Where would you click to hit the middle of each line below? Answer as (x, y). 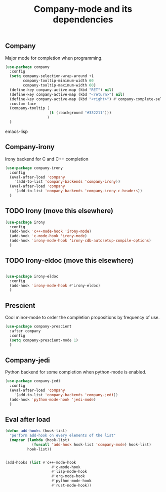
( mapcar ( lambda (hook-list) (40, 440)
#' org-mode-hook (68, 476)
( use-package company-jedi (33, 381)
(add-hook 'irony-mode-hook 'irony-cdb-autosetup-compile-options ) (81, 241)
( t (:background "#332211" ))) (80, 113)
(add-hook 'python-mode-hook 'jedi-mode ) (53, 399)
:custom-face (23, 104)
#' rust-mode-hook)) (72, 486)
